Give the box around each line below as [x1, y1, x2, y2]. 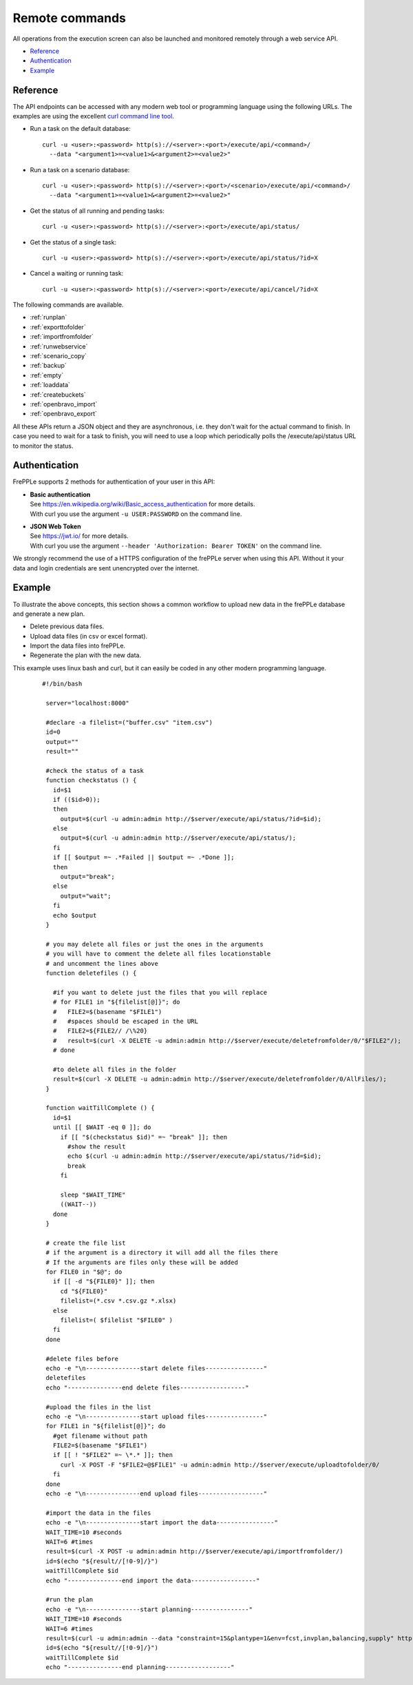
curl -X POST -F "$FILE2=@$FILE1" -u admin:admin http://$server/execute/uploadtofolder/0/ [60, 1460, 380, 1469]
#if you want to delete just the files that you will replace [52, 989, 268, 996]
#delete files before [45, 1354, 119, 1363]
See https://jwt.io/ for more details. [30, 532, 129, 540]
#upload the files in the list [45, 1403, 151, 1411]
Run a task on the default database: [30, 125, 131, 133]
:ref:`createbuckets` [30, 390, 86, 399]
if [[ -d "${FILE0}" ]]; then [52, 1278, 155, 1285]
